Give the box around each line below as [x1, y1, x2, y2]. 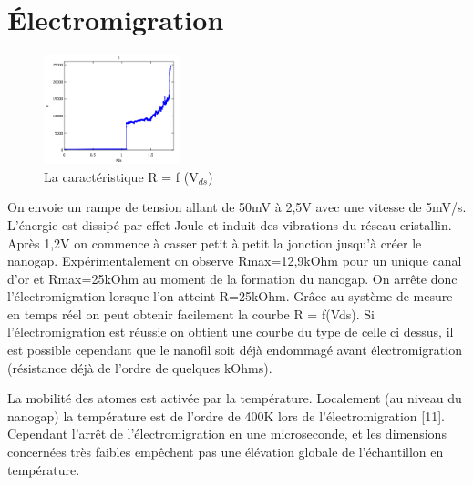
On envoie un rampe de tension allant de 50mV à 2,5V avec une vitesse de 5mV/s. [7, 197, 467, 217]
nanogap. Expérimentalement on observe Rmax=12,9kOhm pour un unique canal [7, 251, 462, 270]
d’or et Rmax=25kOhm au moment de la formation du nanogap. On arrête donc [7, 268, 458, 288]
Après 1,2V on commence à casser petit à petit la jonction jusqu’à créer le [7, 233, 422, 252]
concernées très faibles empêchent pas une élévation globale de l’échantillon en [7, 442, 444, 461]
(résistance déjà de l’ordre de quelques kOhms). [7, 358, 272, 377]
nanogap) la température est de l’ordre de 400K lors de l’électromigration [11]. [7, 406, 445, 425]
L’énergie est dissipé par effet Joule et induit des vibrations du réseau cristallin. [7, 215, 452, 234]
